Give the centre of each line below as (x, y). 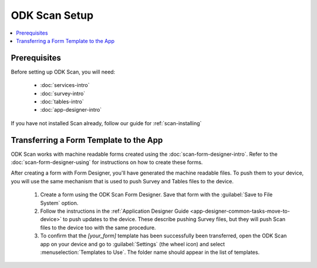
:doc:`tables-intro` (62, 102)
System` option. (59, 203)
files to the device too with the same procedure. (98, 227)
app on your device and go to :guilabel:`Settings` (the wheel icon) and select (133, 244)
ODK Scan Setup (52, 15)
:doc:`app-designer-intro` (71, 110)
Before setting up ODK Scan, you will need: (63, 72)
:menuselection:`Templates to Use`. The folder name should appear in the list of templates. (150, 252)
